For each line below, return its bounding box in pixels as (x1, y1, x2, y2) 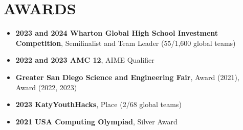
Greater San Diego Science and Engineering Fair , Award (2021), (15, 71, 239, 82)
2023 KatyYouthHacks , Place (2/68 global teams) (15, 99, 182, 110)
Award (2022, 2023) (15, 82, 77, 92)
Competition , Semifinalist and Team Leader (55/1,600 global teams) (15, 37, 236, 48)
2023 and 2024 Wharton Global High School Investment (15, 28, 218, 38)
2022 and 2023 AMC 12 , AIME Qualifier (15, 55, 154, 65)
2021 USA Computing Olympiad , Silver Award (15, 116, 178, 126)
